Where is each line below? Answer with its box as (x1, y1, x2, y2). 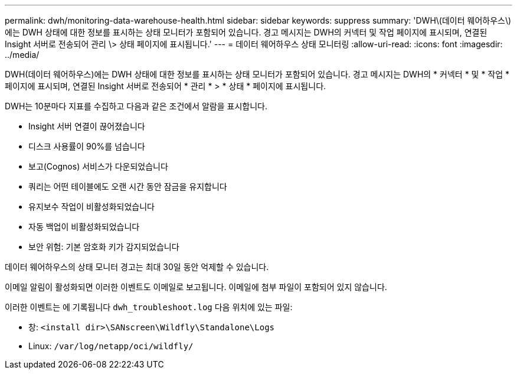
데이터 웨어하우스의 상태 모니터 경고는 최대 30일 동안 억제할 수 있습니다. (5, 262, 269, 272)
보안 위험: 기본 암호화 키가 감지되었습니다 (28, 242, 179, 252)
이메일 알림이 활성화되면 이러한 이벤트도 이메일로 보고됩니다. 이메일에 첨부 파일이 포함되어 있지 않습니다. (5, 282, 387, 292)
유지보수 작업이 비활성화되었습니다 (28, 201, 155, 212)
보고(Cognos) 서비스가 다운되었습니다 (28, 161, 168, 171)
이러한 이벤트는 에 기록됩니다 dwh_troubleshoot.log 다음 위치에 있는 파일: (5, 302, 293, 312)
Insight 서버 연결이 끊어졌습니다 (28, 121, 145, 131)
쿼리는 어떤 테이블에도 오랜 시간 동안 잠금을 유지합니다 (28, 181, 227, 191)
